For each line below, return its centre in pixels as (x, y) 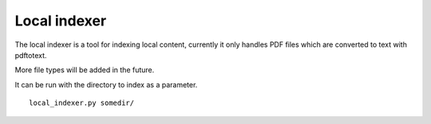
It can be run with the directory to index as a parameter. (106, 84)
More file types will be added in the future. (85, 70)
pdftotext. (31, 55)
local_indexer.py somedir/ (82, 103)
